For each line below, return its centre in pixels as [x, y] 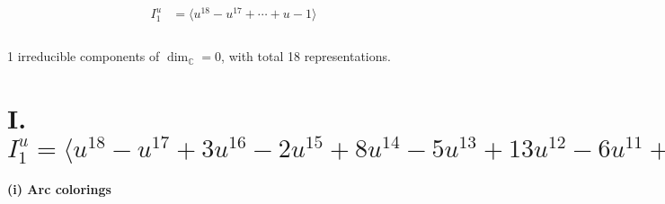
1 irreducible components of [84, 56]
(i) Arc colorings [59, 189]
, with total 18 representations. [306, 56]
